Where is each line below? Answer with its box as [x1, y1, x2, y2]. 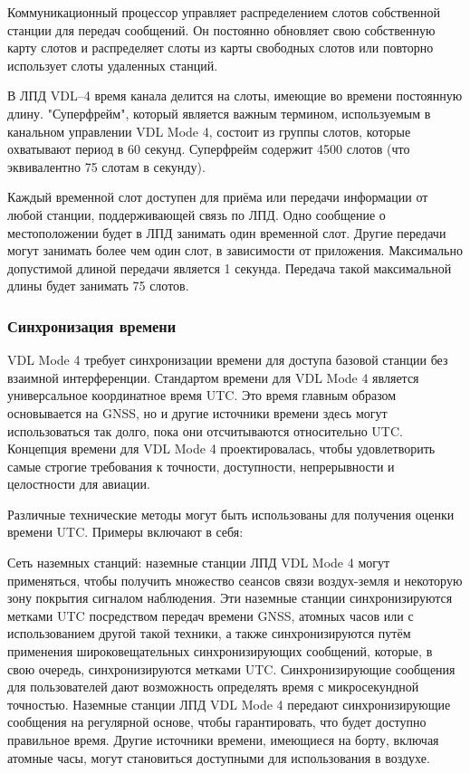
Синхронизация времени [7, 314, 177, 337]
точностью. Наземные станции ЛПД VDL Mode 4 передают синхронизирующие [7, 694, 451, 713]
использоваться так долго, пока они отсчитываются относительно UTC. [7, 421, 403, 440]
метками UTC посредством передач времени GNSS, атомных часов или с [7, 606, 414, 625]
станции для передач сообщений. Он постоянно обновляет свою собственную [7, 20, 436, 39]
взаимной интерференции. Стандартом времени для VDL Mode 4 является [7, 367, 419, 386]
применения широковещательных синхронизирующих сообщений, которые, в [7, 642, 433, 661]
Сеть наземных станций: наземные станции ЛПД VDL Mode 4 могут [7, 553, 390, 572]
